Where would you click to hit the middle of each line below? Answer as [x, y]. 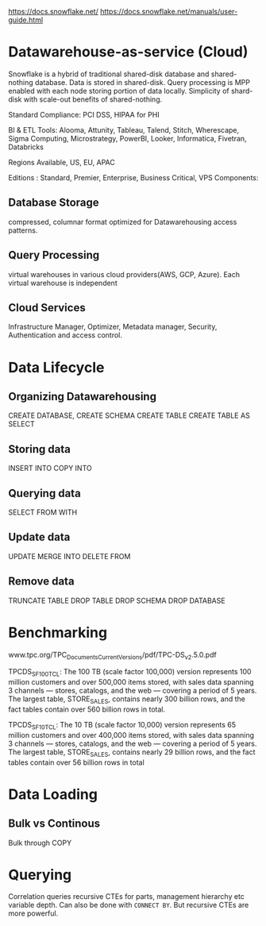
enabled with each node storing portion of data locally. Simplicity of [119, 91]
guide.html [26, 20]
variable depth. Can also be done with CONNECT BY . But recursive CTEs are [129, 905]
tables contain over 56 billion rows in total [76, 762]
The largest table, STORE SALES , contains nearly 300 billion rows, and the [127, 700]
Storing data [40, 449]
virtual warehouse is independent [63, 283]
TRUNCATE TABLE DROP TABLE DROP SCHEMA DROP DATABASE [117, 600]
